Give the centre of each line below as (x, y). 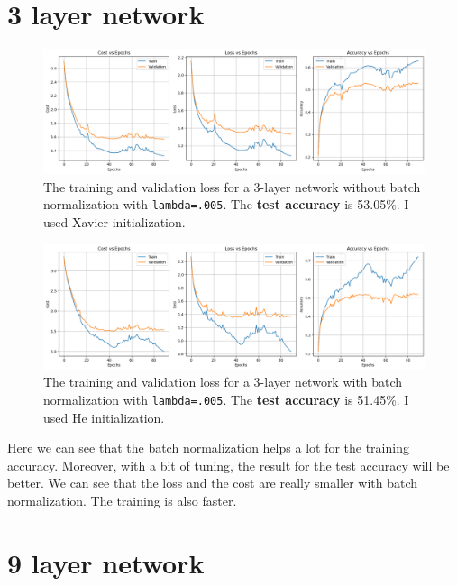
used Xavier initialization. (114, 222)
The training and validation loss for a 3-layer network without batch (232, 186)
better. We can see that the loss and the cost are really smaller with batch (213, 483)
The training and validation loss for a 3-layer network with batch (223, 382)
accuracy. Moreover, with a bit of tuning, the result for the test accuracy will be (228, 465)
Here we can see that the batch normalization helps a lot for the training (208, 448)
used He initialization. (104, 417)
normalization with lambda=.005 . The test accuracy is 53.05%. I (226, 204)
